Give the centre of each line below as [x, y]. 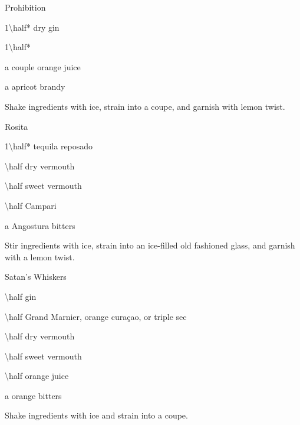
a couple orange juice [43, 66]
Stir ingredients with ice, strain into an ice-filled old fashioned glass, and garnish [150, 245]
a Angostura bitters [40, 225]
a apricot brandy [35, 86]
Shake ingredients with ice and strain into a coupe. [96, 415]
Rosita [17, 126]
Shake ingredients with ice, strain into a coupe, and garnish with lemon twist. [145, 106]
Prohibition [25, 7]
